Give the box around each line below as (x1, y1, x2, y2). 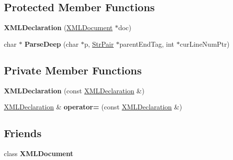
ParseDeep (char (24, 38, 79, 49)
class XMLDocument (4, 148, 73, 158)
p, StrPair (84, 38, 114, 49)
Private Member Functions (4, 62, 142, 77)
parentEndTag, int (119, 38, 175, 49)
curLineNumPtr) (179, 38, 230, 49)
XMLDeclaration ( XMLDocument (4, 22, 113, 33)
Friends (4, 125, 42, 141)
